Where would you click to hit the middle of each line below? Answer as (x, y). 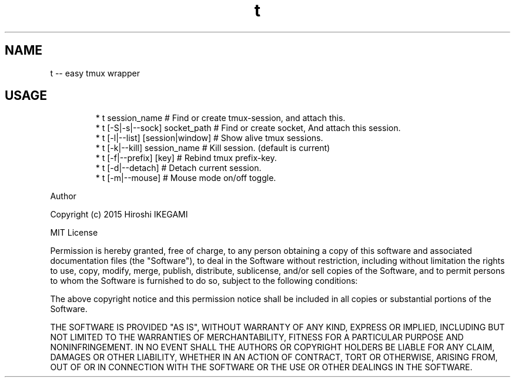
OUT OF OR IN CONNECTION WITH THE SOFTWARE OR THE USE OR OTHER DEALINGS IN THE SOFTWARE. (261, 367)
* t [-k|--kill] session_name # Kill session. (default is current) (213, 148)
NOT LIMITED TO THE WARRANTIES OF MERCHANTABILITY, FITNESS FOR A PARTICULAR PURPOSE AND (257, 337)
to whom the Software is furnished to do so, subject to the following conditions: (204, 281)
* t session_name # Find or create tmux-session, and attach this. (220, 118)
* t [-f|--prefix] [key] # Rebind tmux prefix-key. (186, 158)
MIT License (74, 233)
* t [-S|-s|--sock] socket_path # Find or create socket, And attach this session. (248, 128)
